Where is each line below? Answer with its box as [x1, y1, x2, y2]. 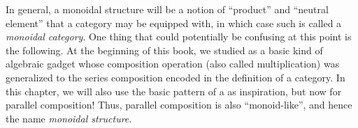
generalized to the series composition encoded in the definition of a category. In [6, 70, 345, 84]
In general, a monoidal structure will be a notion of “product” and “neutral [6, 2, 329, 16]
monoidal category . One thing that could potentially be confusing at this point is [6, 29, 352, 44]
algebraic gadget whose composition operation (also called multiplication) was [6, 56, 340, 71]
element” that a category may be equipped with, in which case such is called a [6, 15, 342, 30]
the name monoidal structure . [6, 111, 132, 125]
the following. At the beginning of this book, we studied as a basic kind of [6, 42, 323, 57]
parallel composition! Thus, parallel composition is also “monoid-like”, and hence [6, 97, 352, 112]
